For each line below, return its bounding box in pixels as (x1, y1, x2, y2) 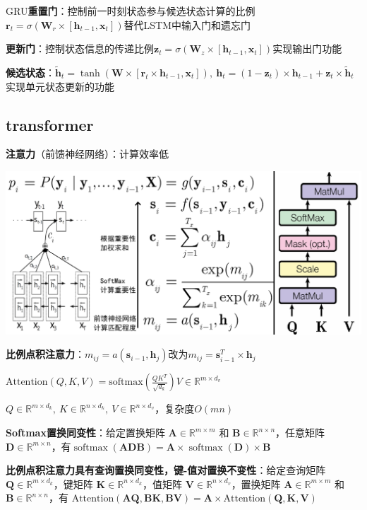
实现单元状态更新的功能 (6, 79, 114, 93)
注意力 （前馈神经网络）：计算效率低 (6, 146, 169, 161)
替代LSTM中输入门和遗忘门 (124, 17, 251, 32)
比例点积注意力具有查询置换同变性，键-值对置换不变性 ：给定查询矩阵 (6, 463, 326, 477)
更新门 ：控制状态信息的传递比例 (6, 41, 154, 56)
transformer (6, 113, 94, 135)
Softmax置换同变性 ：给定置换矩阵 (6, 425, 165, 439)
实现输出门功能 (272, 41, 342, 56)
